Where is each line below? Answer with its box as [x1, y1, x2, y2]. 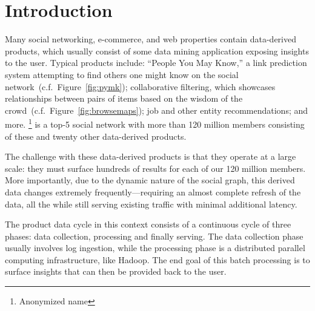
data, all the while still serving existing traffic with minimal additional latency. [5, 197, 297, 210]
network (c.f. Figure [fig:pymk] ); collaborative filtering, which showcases [5, 80, 276, 93]
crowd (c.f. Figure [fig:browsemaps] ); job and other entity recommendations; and [5, 103, 308, 116]
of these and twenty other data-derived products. [5, 129, 187, 142]
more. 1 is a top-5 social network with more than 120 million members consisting [5, 116, 305, 130]
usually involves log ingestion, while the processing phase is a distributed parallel [5, 241, 305, 254]
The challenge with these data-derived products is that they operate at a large [5, 150, 296, 163]
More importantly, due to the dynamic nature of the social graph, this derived [5, 174, 295, 186]
